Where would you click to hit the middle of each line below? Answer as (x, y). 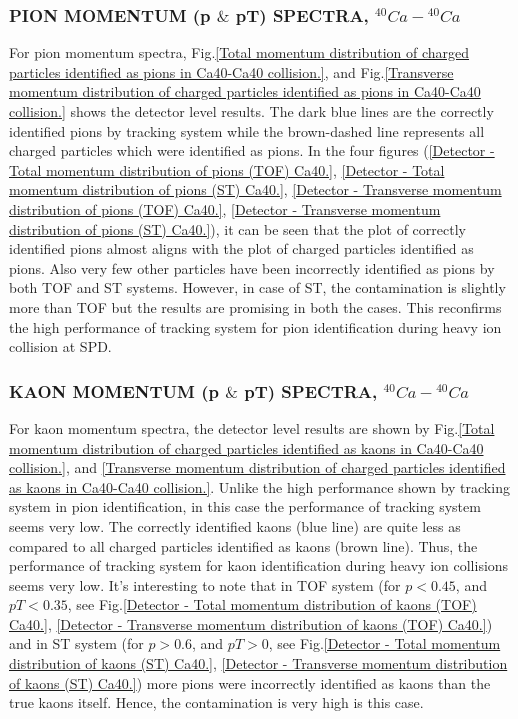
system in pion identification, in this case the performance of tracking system (245, 506)
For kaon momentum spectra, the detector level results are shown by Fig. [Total (252, 427)
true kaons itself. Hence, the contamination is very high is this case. (216, 702)
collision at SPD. (60, 346)
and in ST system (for (76, 643)
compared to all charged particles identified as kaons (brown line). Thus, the (243, 545)
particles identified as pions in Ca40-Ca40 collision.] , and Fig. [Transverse (231, 71)
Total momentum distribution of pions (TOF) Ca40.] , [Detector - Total (227, 169)
